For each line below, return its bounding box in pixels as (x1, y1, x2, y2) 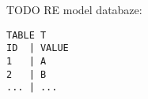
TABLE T (6, 29, 47, 41)
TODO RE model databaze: (6, 2, 142, 17)
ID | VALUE (6, 42, 69, 54)
